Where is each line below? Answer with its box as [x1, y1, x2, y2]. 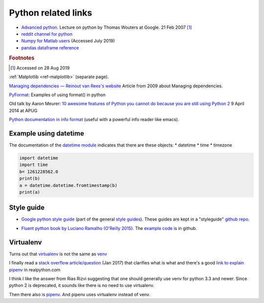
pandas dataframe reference [21, 44, 79, 51]
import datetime [19, 155, 59, 161]
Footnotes [9, 54, 35, 61]
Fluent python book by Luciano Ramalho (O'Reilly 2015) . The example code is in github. [21, 225, 198, 231]
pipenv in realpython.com [9, 266, 61, 273]
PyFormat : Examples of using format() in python [9, 92, 106, 98]
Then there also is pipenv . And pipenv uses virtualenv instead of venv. [9, 291, 151, 297]
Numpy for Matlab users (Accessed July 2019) [21, 38, 115, 44]
